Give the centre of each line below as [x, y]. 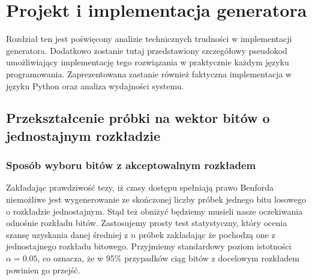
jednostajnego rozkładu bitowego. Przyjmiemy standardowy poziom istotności [149, 246]
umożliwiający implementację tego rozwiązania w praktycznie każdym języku [148, 62]
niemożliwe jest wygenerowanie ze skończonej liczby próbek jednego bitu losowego [156, 199]
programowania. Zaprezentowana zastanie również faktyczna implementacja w [149, 73]
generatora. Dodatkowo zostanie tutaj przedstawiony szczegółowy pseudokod [147, 50]
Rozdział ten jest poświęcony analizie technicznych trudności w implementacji [149, 39]
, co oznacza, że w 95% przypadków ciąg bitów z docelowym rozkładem [168, 258]
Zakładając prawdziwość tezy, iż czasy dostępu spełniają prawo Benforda [140, 187]
